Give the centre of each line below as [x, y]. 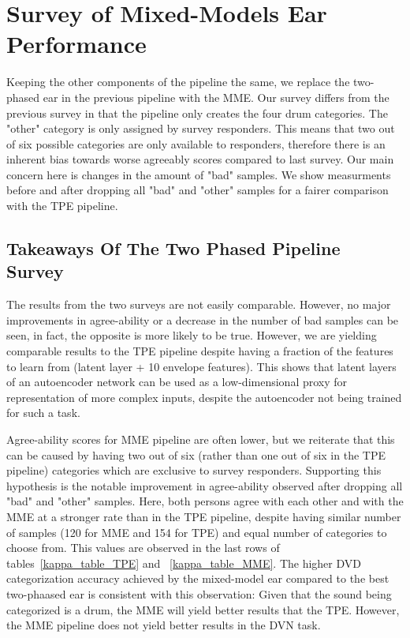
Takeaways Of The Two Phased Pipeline [173, 248]
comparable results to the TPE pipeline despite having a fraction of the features [200, 351]
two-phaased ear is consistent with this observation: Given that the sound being [199, 593]
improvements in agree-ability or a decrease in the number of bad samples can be [203, 319]
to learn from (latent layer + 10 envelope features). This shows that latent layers [201, 366]
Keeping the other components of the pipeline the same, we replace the [178, 82]
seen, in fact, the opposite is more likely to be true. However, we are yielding [192, 335]
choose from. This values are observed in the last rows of [143, 548]
